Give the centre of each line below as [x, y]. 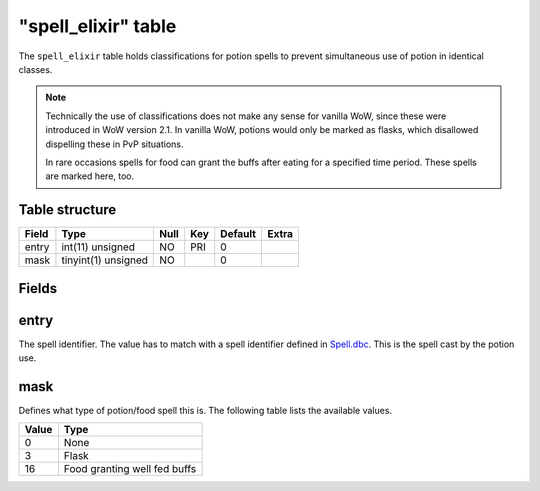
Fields [38, 288]
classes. [35, 69]
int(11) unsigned [98, 247]
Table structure [67, 210]
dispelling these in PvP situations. [114, 144]
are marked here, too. [90, 176]
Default [238, 234]
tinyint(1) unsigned [105, 260]
